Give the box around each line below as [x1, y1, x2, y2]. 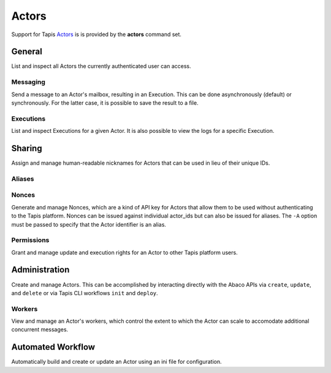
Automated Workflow [11, 342, 95, 352]
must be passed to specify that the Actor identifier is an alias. [11, 220, 167, 228]
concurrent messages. [11, 326, 69, 333]
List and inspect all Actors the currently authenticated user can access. [11, 62, 191, 70]
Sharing [11, 143, 42, 153]
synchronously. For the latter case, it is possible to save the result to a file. [11, 99, 199, 107]
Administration [11, 265, 70, 275]
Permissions [11, 236, 50, 244]
